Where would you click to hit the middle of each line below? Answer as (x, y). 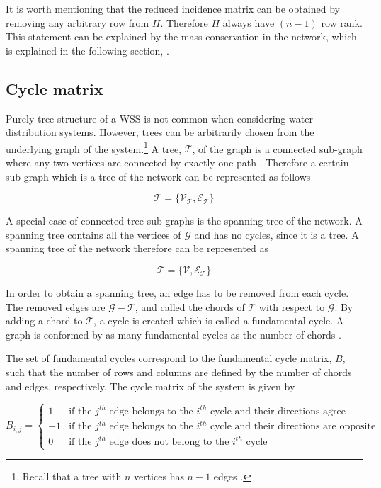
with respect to (292, 306)
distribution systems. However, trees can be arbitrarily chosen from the (160, 132)
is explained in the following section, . (87, 50)
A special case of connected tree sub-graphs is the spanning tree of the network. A (184, 221)
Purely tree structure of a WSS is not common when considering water (159, 118)
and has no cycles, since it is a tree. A (277, 234)
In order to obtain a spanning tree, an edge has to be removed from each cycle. (177, 292)
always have (249, 22)
